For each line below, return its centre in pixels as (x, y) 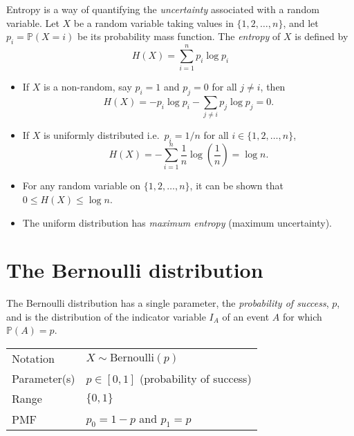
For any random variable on (82, 186)
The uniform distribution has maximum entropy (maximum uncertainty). (177, 222)
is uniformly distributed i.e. (102, 135)
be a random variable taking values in (153, 22)
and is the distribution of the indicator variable (106, 316)
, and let (301, 22)
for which (302, 316)
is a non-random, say (88, 87)
